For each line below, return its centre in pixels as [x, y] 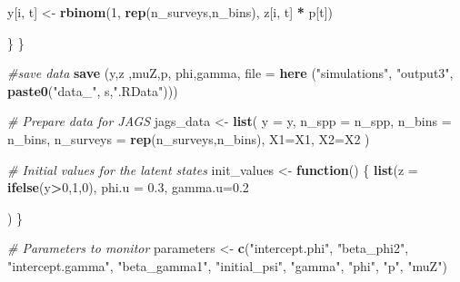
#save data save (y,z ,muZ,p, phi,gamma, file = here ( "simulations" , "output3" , [230, 73]
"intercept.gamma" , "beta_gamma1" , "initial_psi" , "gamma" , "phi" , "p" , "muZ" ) [227, 265]
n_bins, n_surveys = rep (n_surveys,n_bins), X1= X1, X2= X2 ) [189, 138]
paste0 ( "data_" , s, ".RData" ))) [93, 90]
